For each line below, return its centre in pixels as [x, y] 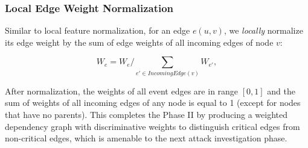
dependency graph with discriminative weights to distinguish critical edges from [152, 126]
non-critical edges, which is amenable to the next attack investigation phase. [146, 138]
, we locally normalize [263, 30]
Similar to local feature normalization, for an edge [98, 30]
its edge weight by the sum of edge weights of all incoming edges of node [139, 42]
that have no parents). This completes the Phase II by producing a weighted [146, 114]
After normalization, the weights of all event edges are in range [122, 91]
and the [281, 91]
